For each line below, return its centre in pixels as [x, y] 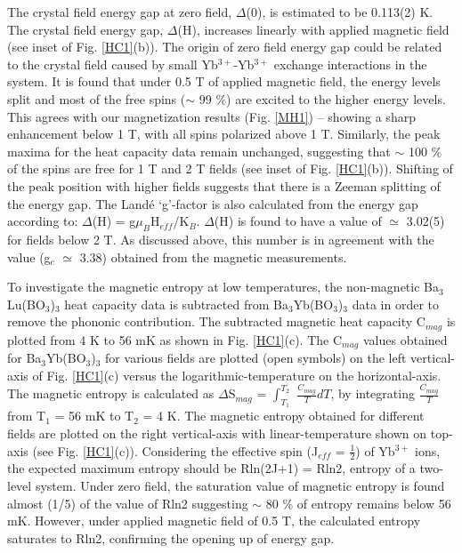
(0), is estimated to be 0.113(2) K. [340, 12]
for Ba [24, 358]
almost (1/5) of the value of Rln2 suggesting [128, 503]
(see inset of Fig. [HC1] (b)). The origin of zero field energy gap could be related [225, 47]
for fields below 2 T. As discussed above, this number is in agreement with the [221, 239]
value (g [29, 256]
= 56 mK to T [94, 416]
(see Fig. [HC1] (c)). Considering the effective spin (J [175, 450]
